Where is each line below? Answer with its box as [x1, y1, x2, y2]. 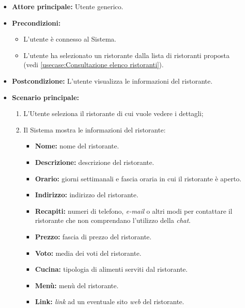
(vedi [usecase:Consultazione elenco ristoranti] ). [23, 59, 164, 70]
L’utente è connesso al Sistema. [23, 34, 116, 44]
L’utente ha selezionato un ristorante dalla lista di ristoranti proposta [23, 50, 230, 60]
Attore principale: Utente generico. [12, 1, 123, 11]
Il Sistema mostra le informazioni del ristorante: [23, 124, 166, 134]
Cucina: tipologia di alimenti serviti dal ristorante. [35, 264, 188, 274]
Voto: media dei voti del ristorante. [35, 248, 141, 258]
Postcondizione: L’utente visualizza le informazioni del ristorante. [12, 75, 213, 86]
